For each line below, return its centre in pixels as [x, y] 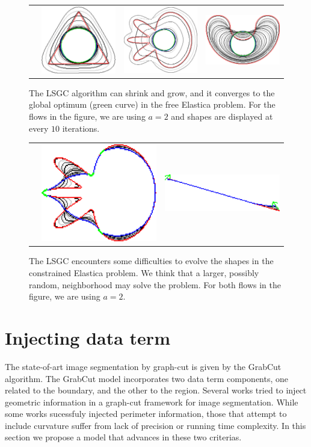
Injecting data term [88, 337]
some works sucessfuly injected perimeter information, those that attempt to [146, 414]
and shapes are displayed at [222, 116]
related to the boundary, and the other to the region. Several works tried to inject [156, 390]
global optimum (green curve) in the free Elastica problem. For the [152, 104]
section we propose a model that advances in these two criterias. [123, 437]
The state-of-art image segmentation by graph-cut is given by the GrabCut [143, 366]
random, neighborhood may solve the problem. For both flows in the [155, 284]
